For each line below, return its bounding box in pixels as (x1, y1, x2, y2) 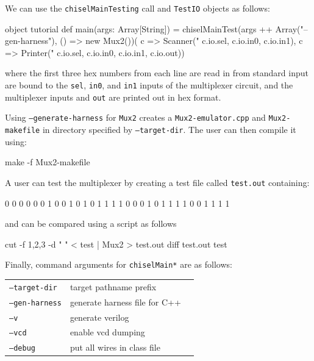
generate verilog (70, 310, 129, 323)
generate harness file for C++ (70, 295, 181, 308)
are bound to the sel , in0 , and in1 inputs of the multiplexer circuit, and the (5, 79, 293, 91)
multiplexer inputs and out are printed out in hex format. (5, 90, 221, 103)
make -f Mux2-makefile (5, 155, 90, 168)
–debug (9, 344, 35, 353)
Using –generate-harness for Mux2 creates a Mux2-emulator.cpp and (5, 111, 266, 124)
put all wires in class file (70, 341, 160, 354)
